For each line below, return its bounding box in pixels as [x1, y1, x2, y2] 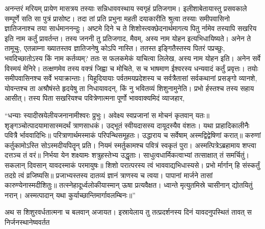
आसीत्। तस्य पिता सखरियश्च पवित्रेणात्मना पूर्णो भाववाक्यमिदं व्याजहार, [5, 93, 185, 103]
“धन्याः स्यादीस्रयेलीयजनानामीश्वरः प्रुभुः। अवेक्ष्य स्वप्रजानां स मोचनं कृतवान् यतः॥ [5, 109, 209, 120]
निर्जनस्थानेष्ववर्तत [5, 216, 50, 227]
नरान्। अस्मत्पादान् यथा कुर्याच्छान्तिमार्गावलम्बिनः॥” [5, 189, 136, 200]
